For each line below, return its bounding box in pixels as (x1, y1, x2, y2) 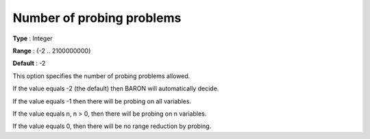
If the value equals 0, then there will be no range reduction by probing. (12, 122, 212, 130)
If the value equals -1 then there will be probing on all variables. (12, 97, 192, 105)
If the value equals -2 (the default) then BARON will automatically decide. (12, 84, 219, 92)
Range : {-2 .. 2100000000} (12, 47, 92, 55)
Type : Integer (12, 34, 53, 42)
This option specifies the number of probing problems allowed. (12, 72, 190, 80)
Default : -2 (12, 59, 46, 68)
